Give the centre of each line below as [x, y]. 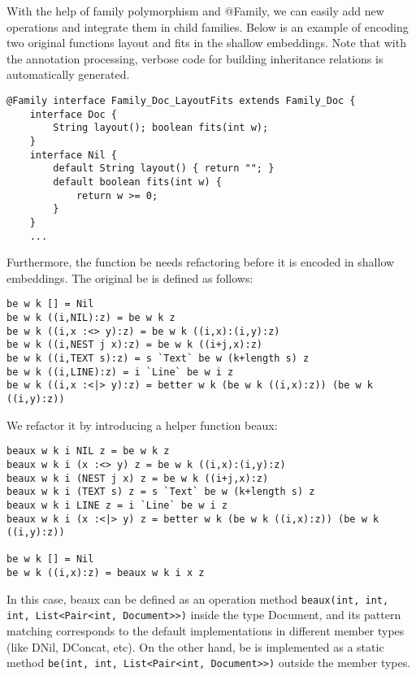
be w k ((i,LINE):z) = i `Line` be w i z [120, 372]
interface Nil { [74, 155]
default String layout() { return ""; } [164, 169]
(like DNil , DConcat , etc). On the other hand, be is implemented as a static [195, 646]
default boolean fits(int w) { [137, 182]
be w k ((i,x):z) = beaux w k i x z [106, 573]
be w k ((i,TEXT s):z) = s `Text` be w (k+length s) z [158, 358]
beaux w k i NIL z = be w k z [88, 451]
